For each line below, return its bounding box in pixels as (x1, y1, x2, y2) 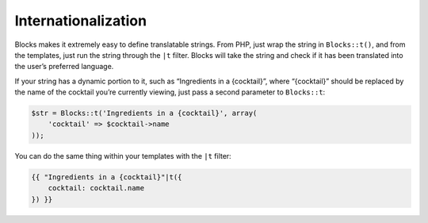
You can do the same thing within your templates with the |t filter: (14, 151, 231, 160)
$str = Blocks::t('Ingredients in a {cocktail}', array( (31, 109, 258, 118)
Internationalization (14, 12, 147, 29)
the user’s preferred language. (14, 62, 114, 71)
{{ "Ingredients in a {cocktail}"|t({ (31, 172, 182, 182)
